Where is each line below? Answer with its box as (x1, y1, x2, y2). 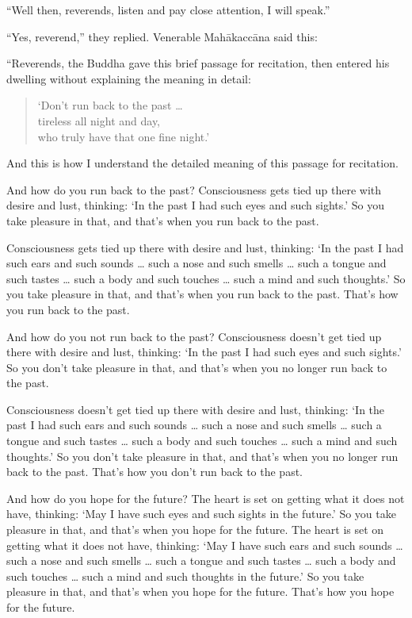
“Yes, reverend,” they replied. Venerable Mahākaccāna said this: (6, 28, 318, 44)
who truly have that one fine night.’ (37, 128, 210, 144)
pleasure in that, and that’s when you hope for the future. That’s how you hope (6, 583, 395, 600)
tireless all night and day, (37, 112, 161, 129)
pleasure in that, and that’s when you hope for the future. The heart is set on (6, 521, 384, 538)
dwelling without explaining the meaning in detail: (6, 70, 251, 86)
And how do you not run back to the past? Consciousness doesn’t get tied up (6, 328, 382, 344)
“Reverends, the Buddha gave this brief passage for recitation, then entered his (6, 55, 390, 71)
